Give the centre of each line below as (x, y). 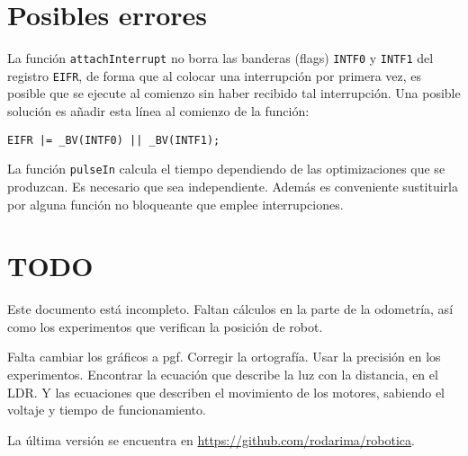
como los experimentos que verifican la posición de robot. (165, 326)
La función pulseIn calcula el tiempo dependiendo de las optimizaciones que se (226, 169)
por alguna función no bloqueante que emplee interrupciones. (175, 204)
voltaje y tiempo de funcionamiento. (107, 410)
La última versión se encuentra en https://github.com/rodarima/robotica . (211, 439)
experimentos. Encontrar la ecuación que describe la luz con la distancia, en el (223, 375)
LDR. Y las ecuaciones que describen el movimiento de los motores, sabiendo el (226, 392)
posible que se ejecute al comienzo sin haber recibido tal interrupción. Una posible (234, 93)
